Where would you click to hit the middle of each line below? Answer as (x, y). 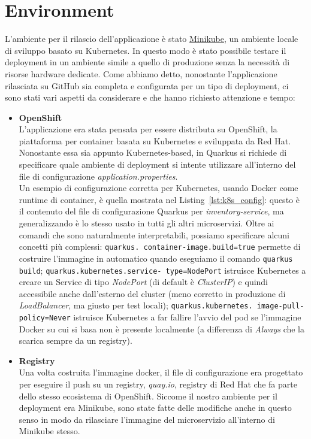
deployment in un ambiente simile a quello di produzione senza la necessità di (147, 62)
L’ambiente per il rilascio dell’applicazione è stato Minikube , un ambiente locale (152, 39)
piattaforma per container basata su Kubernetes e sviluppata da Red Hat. (155, 140)
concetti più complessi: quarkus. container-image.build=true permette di (160, 246)
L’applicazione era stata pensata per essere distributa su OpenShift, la (148, 129)
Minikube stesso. (49, 431)
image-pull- (280, 306)
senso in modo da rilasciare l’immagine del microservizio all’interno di (147, 419)
